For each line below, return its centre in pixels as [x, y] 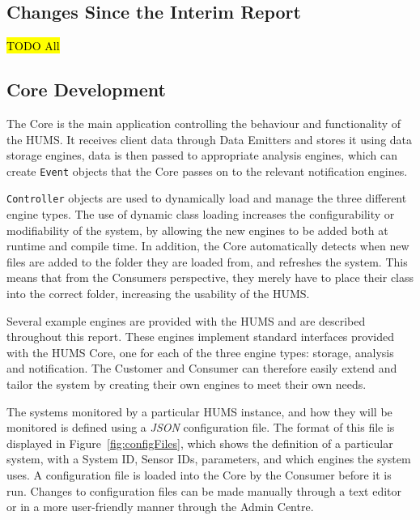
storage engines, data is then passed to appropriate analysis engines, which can [202, 155]
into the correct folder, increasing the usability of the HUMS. [158, 294]
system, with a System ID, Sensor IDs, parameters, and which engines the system [209, 459]
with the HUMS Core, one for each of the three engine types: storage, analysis [200, 352]
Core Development [86, 90]
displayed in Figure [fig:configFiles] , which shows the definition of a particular [200, 443]
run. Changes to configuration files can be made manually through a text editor [204, 490]
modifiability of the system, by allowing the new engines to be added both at [197, 230]
